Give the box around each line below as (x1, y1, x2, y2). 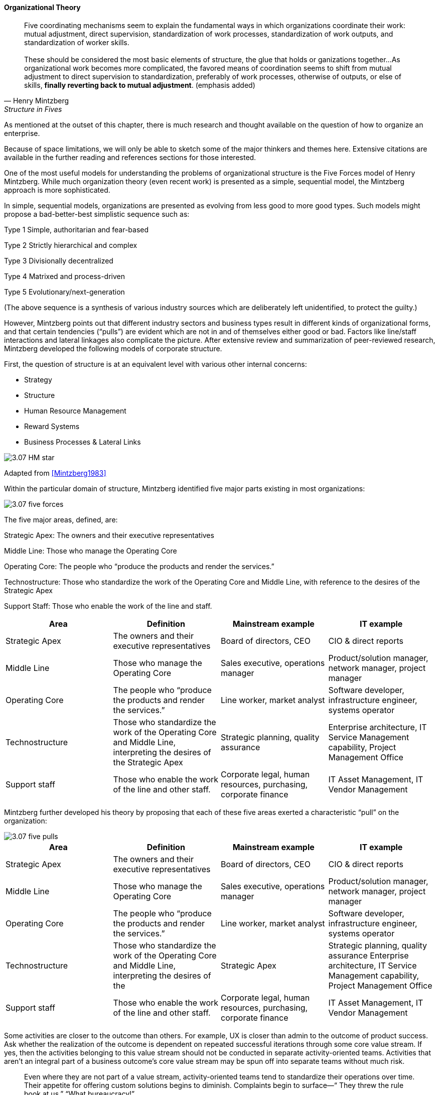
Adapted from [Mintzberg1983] (4, 468, 106, 477)
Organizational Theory (4, 3, 81, 12)
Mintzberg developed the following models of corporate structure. (4, 344, 222, 353)
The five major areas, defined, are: (4, 515, 118, 524)
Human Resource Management (24, 406, 126, 415)
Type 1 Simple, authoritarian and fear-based (4, 225, 149, 234)
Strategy (24, 375, 52, 384)
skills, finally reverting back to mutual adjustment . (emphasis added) (24, 80, 255, 89)
